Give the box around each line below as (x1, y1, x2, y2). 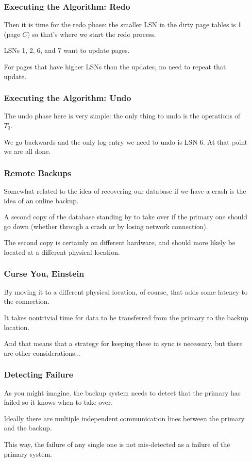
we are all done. (4, 146, 51, 156)
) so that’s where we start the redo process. (27, 29, 156, 39)
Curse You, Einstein (4, 267, 84, 280)
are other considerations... (4, 347, 81, 358)
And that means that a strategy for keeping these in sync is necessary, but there (4, 338, 243, 348)
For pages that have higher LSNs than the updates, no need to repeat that (4, 62, 226, 71)
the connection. (4, 296, 50, 306)
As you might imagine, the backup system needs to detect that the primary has (4, 387, 241, 397)
